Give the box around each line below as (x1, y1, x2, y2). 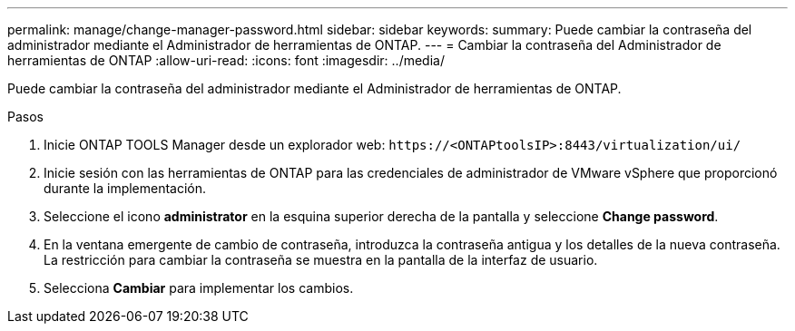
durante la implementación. (44, 180, 207, 196)
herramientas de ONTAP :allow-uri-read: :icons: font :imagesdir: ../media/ (7, 53, 445, 68)
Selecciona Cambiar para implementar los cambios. (44, 280, 354, 296)
